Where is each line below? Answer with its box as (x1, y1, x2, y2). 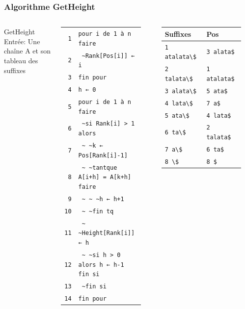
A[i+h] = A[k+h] (78, 174, 131, 181)
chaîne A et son (4, 46, 51, 56)
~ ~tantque (82, 164, 117, 171)
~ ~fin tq (82, 207, 114, 215)
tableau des (4, 55, 38, 65)
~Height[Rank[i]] (78, 230, 135, 237)
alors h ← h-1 (78, 261, 124, 268)
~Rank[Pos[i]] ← (82, 52, 135, 59)
